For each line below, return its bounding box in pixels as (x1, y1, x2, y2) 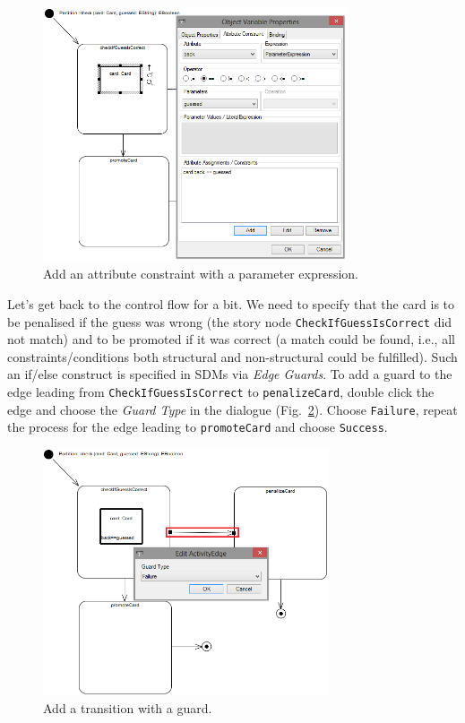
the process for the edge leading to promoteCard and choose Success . (7, 417, 388, 436)
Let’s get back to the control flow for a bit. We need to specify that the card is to (7, 294, 455, 313)
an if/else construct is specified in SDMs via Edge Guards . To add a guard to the (7, 365, 452, 383)
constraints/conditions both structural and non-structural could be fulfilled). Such (7, 347, 458, 366)
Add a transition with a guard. (43, 698, 212, 717)
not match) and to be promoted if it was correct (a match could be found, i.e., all (7, 330, 455, 349)
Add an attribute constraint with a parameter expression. (43, 264, 359, 283)
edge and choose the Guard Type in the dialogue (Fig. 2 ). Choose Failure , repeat (7, 400, 458, 418)
